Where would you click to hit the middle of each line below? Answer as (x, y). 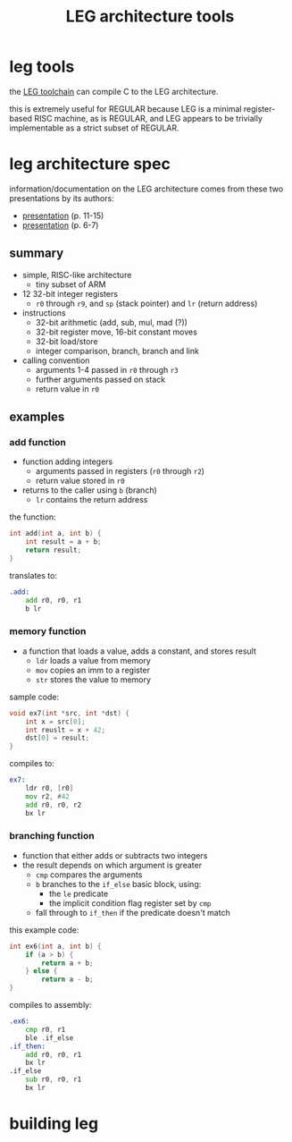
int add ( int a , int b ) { (55, 534)
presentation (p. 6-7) (60, 224)
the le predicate (79, 893)
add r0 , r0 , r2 (54, 805)
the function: (33, 517)
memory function (48, 631)
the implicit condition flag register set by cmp (130, 903)
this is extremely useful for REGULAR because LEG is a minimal (125, 108)
